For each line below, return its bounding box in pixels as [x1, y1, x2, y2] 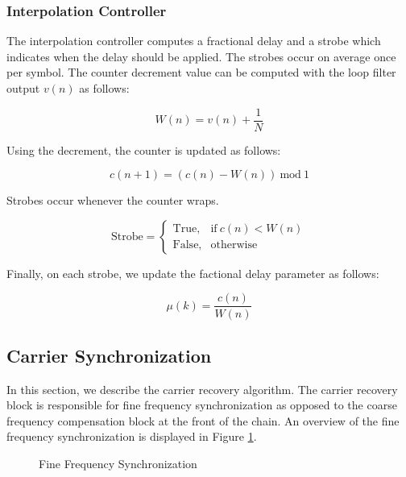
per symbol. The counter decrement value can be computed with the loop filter [6, 64, 396, 81]
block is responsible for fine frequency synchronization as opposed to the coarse [6, 396, 397, 413]
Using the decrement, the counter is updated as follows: [6, 141, 281, 158]
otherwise [210, 239, 258, 251]
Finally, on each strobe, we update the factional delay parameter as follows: [6, 264, 379, 281]
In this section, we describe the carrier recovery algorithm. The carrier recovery [6, 380, 398, 397]
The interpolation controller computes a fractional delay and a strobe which [6, 32, 381, 49]
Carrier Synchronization [6, 342, 212, 367]
